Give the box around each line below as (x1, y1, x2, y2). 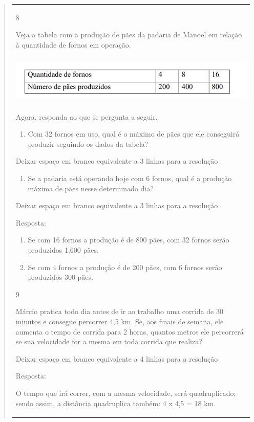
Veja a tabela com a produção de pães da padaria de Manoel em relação (15, 29, 242, 40)
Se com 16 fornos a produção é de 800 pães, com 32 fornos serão (28, 234, 229, 245)
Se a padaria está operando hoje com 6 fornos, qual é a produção (28, 173, 232, 184)
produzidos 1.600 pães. (28, 245, 99, 255)
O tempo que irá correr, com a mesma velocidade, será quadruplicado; (15, 387, 236, 398)
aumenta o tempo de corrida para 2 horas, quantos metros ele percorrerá (15, 326, 244, 337)
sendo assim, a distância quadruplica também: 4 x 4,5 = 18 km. (15, 397, 216, 408)
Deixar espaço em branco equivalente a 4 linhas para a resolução (15, 353, 218, 364)
